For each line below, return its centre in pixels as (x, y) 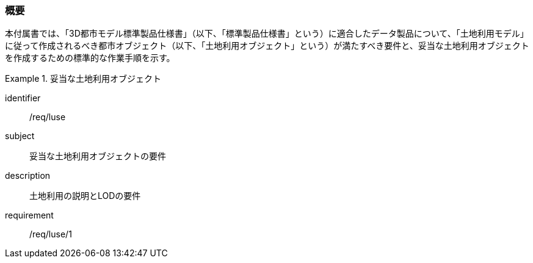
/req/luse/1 (51, 234)
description (28, 176)
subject (20, 136)
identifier (23, 98)
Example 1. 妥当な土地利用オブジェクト (83, 79)
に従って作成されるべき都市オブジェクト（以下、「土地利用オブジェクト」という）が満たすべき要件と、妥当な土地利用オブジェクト (267, 46)
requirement (29, 215)
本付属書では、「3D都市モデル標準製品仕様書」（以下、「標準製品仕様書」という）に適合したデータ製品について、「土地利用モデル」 (267, 34)
